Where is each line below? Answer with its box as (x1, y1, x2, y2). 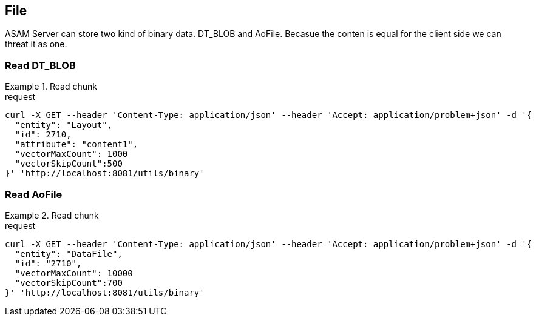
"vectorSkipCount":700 (15, 277, 123, 288)
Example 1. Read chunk (5, 81, 97, 92)
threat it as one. (5, 39, 67, 50)
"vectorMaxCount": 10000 (15, 268, 133, 278)
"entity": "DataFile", (15, 248, 123, 259)
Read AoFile (5, 188, 63, 200)
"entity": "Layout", (15, 120, 113, 130)
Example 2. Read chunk (5, 210, 99, 220)
